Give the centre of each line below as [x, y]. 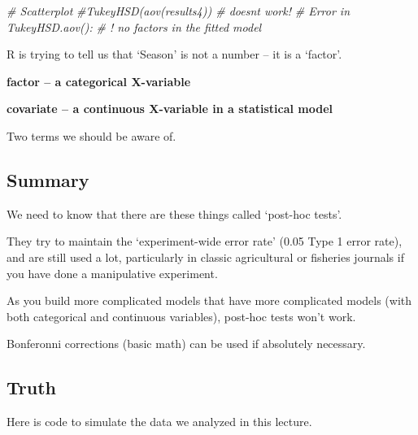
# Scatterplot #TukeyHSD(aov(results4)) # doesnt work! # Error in [179, 11]
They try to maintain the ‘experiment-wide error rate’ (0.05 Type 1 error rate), [205, 241]
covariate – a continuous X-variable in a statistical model [170, 109]
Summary [48, 179]
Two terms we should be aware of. [91, 135]
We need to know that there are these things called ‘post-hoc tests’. [174, 213]
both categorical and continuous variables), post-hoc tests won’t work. [181, 316]
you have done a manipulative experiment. [112, 273]
